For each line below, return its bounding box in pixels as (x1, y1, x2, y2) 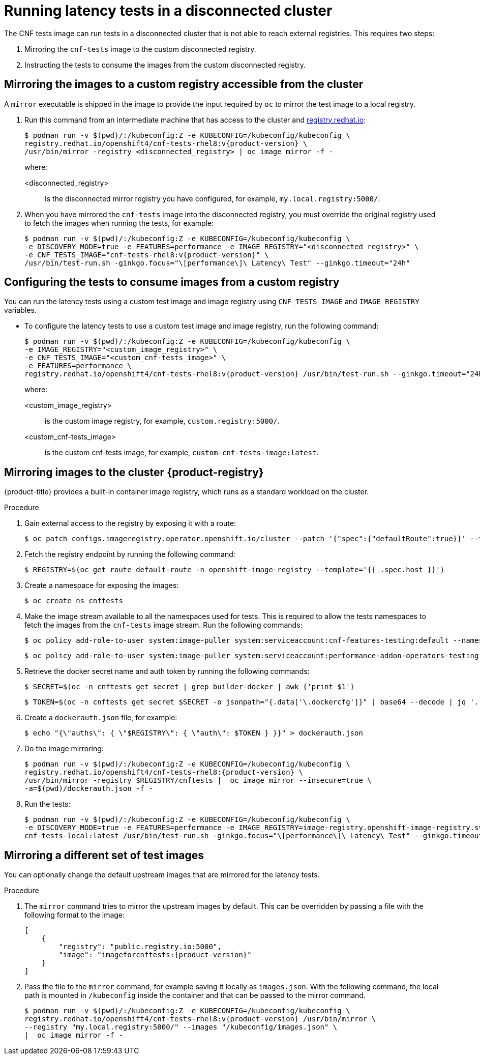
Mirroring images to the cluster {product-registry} (4, 465, 264, 479)
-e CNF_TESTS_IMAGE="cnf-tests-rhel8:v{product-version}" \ (24, 250, 269, 259)
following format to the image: (24, 910, 125, 920)
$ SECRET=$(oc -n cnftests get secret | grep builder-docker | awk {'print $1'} (24, 683, 355, 691)
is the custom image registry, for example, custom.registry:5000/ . (45, 417, 280, 426)
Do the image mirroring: (24, 744, 104, 753)
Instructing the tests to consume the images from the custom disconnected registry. (24, 60, 306, 69)
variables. (4, 306, 37, 315)
